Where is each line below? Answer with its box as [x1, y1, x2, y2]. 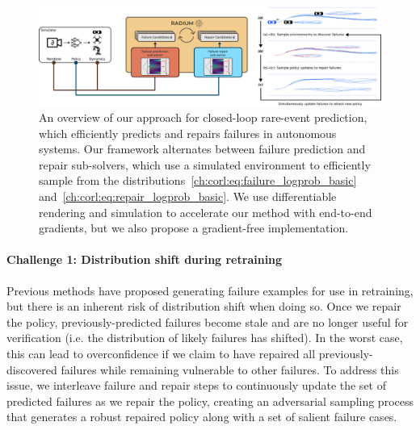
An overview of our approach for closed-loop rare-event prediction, [39, 108, 367, 125]
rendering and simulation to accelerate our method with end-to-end [39, 203, 372, 220]
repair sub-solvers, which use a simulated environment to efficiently [39, 156, 371, 173]
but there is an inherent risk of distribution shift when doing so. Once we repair [6, 298, 401, 315]
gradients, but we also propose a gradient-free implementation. [39, 219, 349, 236]
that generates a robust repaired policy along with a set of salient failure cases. [6, 408, 397, 425]
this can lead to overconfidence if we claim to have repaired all [6, 344, 316, 361]
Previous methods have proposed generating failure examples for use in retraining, [6, 282, 414, 298]
